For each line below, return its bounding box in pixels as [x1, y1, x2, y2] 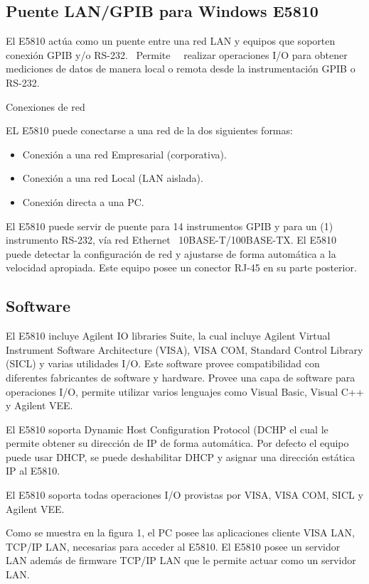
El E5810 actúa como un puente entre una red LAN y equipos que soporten [6, 33, 336, 48]
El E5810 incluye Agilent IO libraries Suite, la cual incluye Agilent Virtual [6, 328, 331, 343]
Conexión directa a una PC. [22, 194, 144, 209]
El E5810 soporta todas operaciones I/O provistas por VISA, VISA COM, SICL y [6, 487, 363, 502]
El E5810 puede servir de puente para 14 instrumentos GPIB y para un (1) [6, 218, 333, 233]
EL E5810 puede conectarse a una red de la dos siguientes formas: [6, 123, 293, 138]
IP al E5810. [6, 463, 60, 478]
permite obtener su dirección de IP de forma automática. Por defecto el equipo [6, 436, 349, 450]
